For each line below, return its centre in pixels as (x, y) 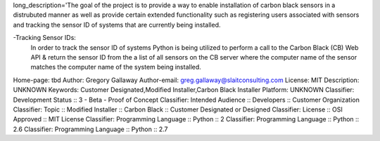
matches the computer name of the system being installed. (116, 67)
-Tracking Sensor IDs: (45, 38)
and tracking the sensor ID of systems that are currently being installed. (117, 25)
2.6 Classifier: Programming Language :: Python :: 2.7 (90, 129)
